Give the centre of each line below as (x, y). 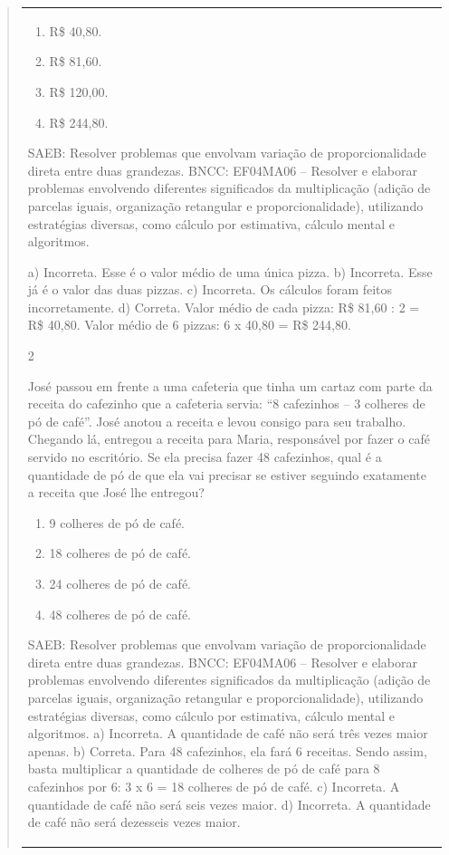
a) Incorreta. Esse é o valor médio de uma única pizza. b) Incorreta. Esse (230, 271)
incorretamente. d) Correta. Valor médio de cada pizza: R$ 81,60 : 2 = (224, 307)
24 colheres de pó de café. (120, 583)
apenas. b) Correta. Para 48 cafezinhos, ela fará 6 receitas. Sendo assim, (227, 750)
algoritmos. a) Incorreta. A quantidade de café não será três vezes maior (228, 733)
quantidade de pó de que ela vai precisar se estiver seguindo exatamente (227, 474)
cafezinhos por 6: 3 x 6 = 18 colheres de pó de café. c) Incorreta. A (214, 786)
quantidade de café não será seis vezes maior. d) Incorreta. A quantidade (229, 804)
